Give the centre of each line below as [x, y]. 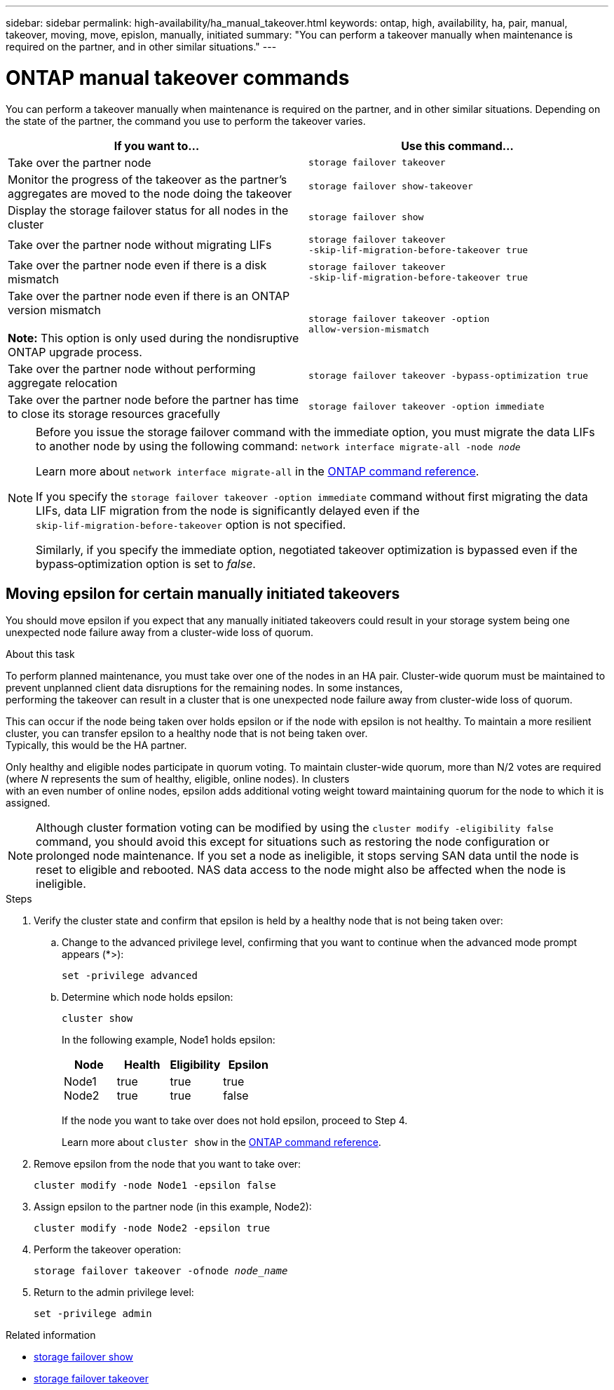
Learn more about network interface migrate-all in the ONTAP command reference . [258, 471]
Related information [51, 1335]
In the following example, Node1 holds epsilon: [169, 1040]
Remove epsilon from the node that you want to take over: [168, 1164]
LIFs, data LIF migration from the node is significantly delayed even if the [228, 510]
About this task [40, 654]
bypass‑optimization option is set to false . [146, 564]
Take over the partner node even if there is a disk [137, 265]
